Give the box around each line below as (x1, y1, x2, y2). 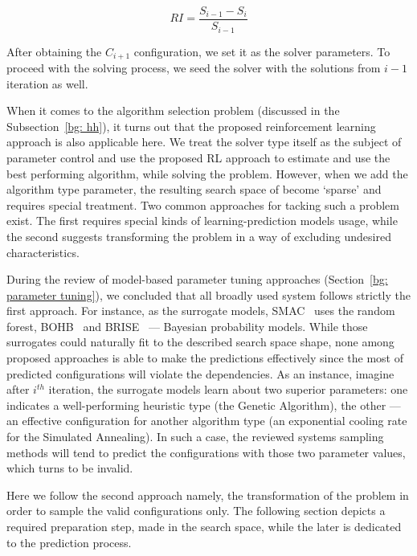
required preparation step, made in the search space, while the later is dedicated (6, 518, 402, 534)
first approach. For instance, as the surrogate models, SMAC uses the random (6, 302, 395, 319)
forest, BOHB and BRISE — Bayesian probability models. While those (6, 317, 368, 334)
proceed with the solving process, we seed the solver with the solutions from (6, 59, 381, 76)
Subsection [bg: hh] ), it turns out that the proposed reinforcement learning (6, 117, 376, 134)
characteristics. (6, 243, 80, 260)
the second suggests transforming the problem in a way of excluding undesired (6, 227, 391, 244)
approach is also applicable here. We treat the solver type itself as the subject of (6, 133, 402, 150)
